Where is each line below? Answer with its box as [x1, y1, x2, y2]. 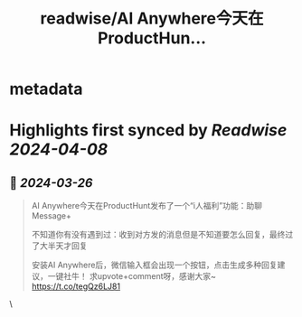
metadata [9, 79, 83, 99]
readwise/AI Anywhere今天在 [40, 8, 264, 29]
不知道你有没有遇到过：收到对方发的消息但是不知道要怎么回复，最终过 [31, 229, 294, 240]
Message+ [31, 210, 72, 221]
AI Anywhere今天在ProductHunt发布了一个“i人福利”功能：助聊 [31, 200, 262, 211]
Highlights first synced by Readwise [9, 120, 288, 141]
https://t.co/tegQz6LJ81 [31, 281, 120, 292]
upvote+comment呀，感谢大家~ [97, 271, 217, 282]
